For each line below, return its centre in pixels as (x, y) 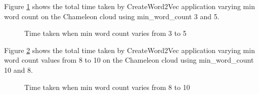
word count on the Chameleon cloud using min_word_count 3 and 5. (112, 16)
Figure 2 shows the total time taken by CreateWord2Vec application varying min (129, 50)
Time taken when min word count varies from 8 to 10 (107, 87)
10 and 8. (18, 69)
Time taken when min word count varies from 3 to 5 (105, 33)
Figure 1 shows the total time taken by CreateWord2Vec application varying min (129, 6)
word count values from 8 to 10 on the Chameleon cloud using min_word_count (129, 60)
